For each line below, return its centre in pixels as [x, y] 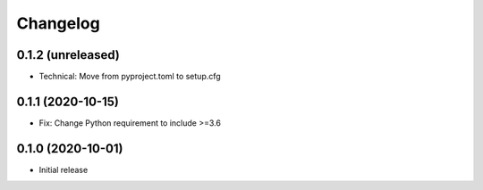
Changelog [58, 23]
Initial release [64, 169]
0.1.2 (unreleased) [68, 55]
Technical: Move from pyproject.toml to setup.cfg [130, 77]
